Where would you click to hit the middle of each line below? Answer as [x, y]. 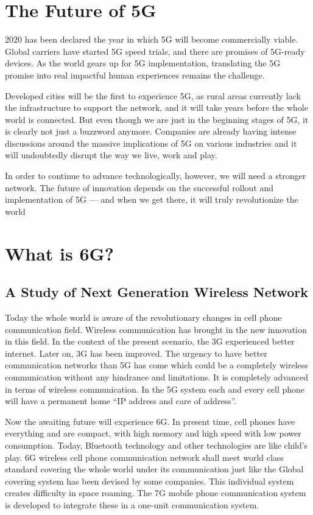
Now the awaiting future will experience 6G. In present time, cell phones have [150, 421]
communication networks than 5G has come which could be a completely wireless [156, 365]
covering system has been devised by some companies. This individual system [149, 481]
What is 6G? [60, 253]
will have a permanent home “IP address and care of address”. [121, 401]
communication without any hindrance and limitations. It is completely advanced [156, 377]
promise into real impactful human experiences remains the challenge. [135, 75]
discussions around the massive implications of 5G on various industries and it [151, 143]
